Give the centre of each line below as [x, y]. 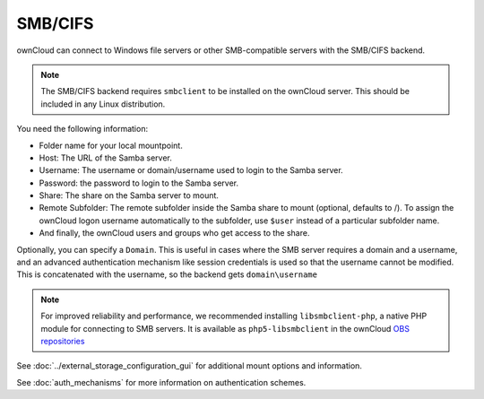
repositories [63, 341]
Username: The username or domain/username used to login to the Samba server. [191, 170]
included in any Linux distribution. [103, 104]
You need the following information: [82, 129]
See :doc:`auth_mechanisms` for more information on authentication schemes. [161, 382]
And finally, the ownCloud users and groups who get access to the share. [174, 233]
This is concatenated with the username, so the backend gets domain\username [167, 274]
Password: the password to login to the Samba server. [139, 183]
